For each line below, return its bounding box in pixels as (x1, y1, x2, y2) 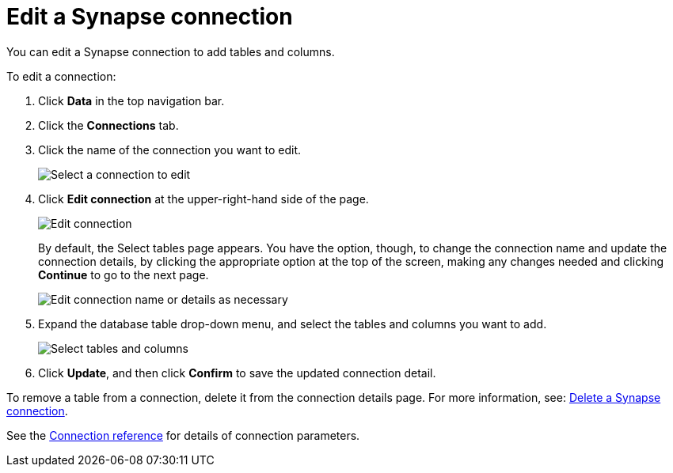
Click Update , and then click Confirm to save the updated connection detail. (38, 365, 436, 380)
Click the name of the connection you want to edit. (38, 142, 302, 157)
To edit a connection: (6, 69, 116, 83)
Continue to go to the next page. (38, 267, 209, 282)
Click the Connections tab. (38, 118, 179, 132)
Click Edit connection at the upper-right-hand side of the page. (38, 191, 369, 206)
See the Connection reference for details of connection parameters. (6, 428, 360, 442)
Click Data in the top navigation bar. (38, 93, 225, 108)
